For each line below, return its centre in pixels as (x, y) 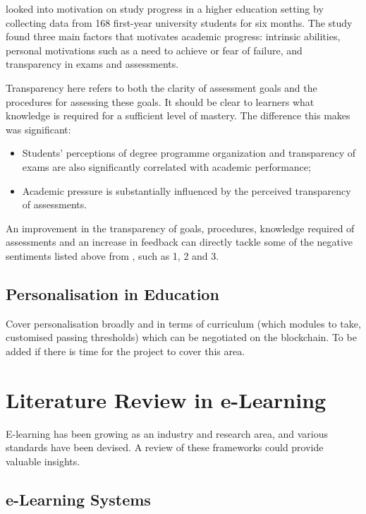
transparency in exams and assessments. (92, 64)
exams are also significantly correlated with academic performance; (166, 166)
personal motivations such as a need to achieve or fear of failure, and (154, 50)
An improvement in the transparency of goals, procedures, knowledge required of (180, 228)
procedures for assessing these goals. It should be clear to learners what (160, 101)
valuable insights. (43, 461)
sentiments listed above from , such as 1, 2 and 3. (112, 255)
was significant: (38, 129)
